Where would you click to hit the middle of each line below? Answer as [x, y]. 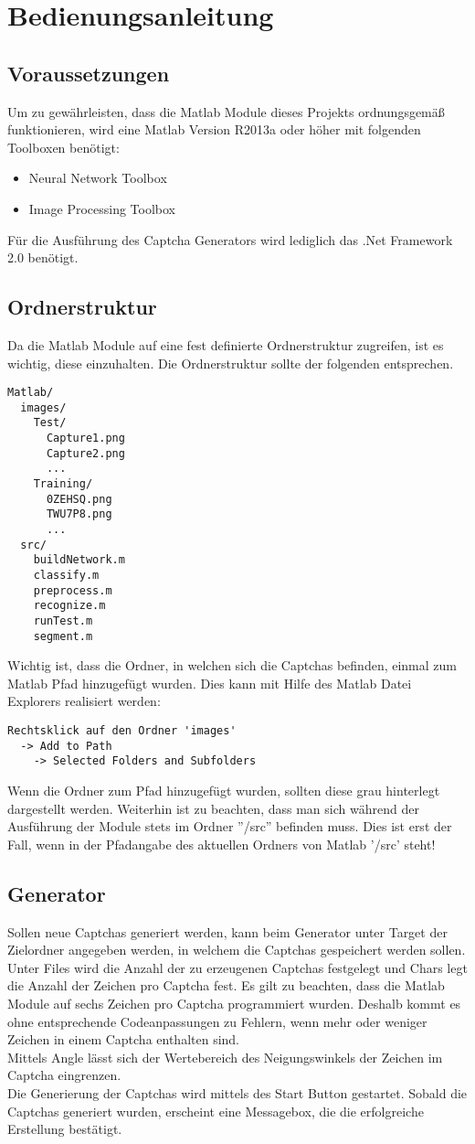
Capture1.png [85, 438]
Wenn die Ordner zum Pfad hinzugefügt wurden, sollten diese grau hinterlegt [224, 791]
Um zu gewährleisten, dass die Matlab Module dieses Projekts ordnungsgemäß [226, 111]
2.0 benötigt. [43, 257]
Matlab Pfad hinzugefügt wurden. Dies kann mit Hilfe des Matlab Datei [210, 683]
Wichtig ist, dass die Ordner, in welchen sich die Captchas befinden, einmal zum [232, 665]
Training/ [63, 484]
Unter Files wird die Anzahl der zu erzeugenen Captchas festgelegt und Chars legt [237, 967]
